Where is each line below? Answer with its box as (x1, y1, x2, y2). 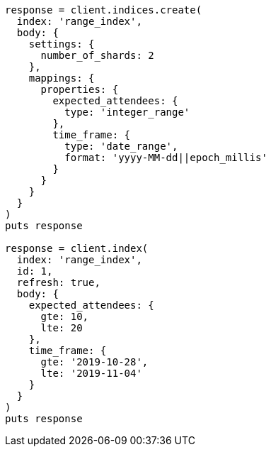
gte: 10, (40, 311, 89, 322)
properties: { (40, 84, 119, 95)
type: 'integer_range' (64, 106, 190, 118)
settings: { (28, 38, 95, 50)
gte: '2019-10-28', (40, 356, 149, 368)
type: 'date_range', (64, 140, 178, 152)
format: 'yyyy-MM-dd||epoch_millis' (64, 152, 267, 163)
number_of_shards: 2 (40, 50, 154, 61)
